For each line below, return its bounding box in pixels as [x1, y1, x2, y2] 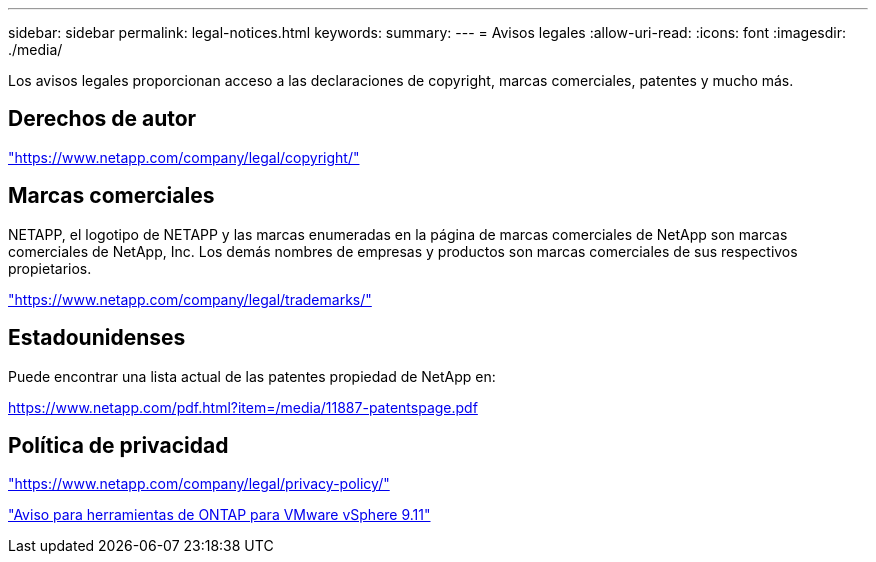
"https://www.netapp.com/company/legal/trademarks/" [8, 290, 372, 308]
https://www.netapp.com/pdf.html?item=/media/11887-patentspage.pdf [8, 398, 478, 416]
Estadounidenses [8, 325, 186, 351]
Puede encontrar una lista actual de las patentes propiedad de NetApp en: [8, 367, 496, 385]
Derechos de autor [8, 106, 197, 132]
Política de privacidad [8, 432, 229, 458]
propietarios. [8, 259, 92, 277]
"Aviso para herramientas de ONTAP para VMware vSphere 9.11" [8, 506, 431, 524]
